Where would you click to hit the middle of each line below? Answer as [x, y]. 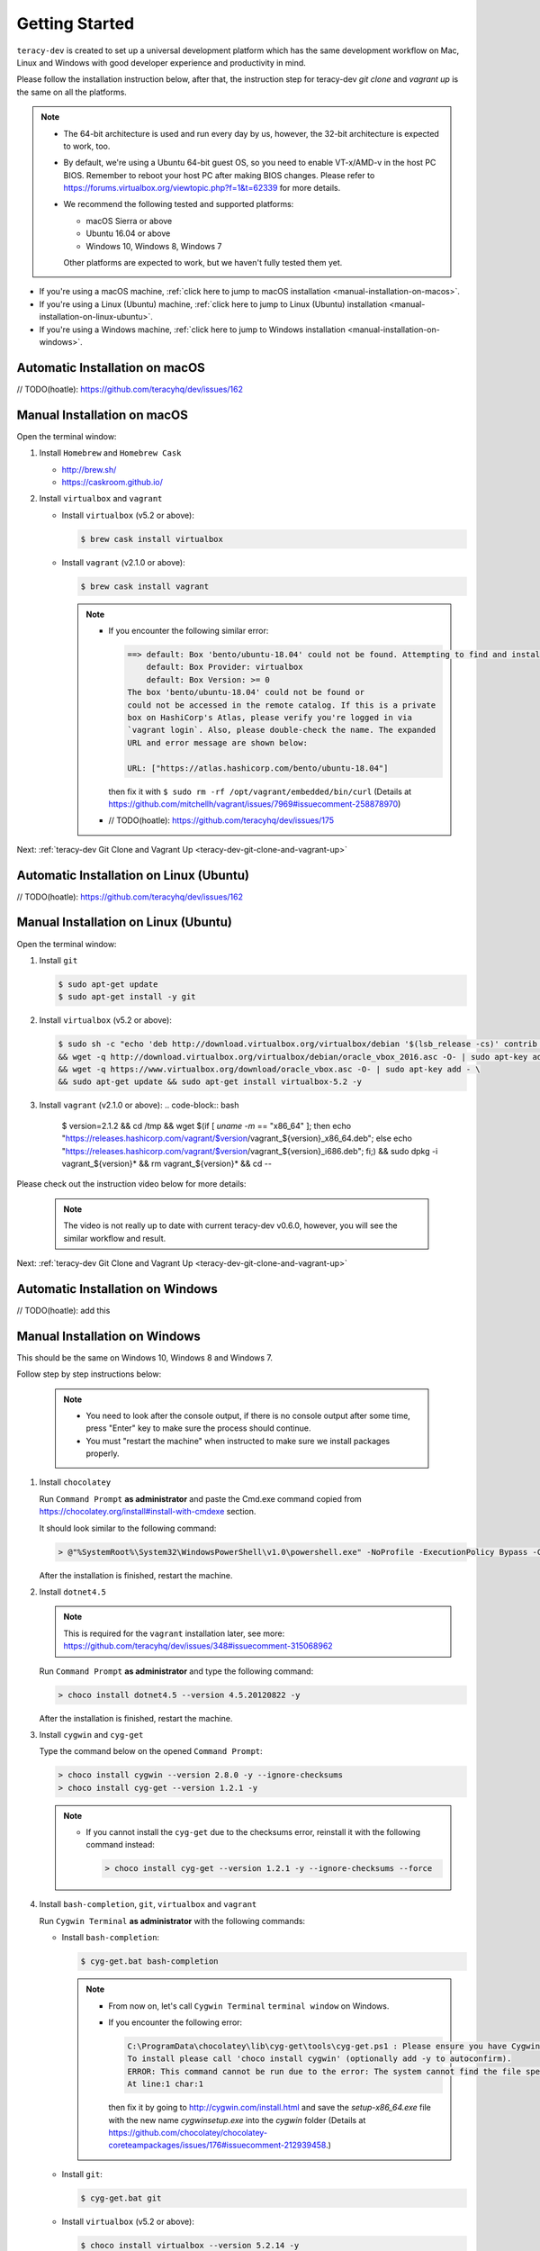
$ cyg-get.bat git [121, 2198]
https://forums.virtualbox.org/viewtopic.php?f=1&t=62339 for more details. [202, 188]
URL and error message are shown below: [217, 742]
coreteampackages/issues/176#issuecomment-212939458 [217, 2145]
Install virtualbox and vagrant [101, 499]
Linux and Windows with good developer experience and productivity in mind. [161, 62]
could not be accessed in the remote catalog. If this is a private [282, 705]
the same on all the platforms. [72, 92]
